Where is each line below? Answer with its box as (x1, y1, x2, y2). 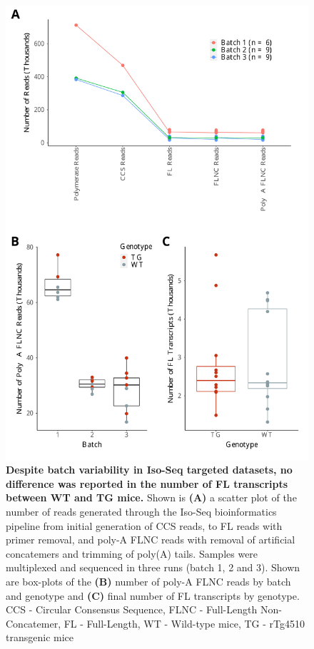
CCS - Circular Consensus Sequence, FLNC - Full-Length (6, 602, 258, 617)
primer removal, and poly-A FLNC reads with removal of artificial (6, 532, 295, 547)
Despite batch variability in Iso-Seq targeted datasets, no (6, 462, 293, 477)
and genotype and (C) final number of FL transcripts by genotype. (6, 588, 300, 603)
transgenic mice (6, 630, 74, 645)
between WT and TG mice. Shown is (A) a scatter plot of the (6, 490, 297, 505)
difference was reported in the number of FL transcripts (6, 476, 288, 491)
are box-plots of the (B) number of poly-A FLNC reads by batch (6, 573, 291, 588)
